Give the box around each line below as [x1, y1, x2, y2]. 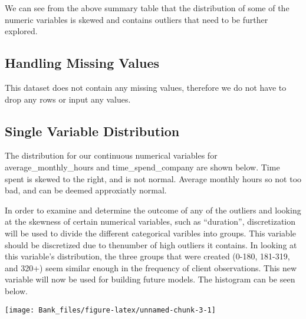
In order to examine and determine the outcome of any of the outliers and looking [5, 203, 301, 216]
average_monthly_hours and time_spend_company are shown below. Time [5, 160, 280, 173]
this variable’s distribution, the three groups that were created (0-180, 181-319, [5, 250, 290, 262]
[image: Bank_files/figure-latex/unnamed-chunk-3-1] [5, 305, 216, 314]
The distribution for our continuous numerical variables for [5, 149, 218, 162]
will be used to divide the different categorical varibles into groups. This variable [5, 226, 297, 239]
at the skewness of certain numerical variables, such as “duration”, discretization [5, 215, 296, 228]
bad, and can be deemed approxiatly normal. [5, 184, 167, 196]
